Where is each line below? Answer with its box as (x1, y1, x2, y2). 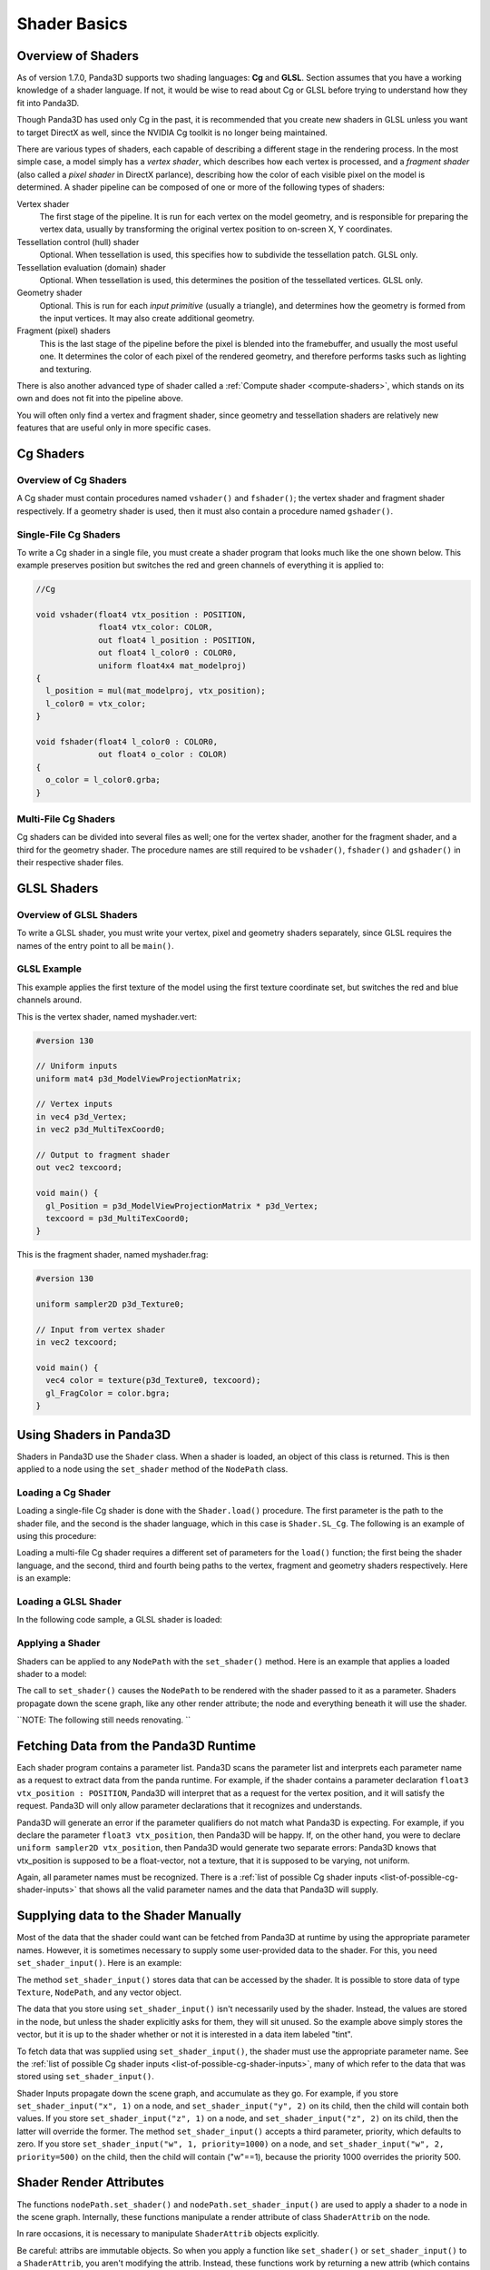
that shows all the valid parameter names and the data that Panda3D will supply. (78, 1884, 378, 1895)
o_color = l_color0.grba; (45, 775, 161, 785)
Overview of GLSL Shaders (16, 908, 138, 921)
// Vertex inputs (35, 1099, 113, 1110)
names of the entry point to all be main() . (16, 940, 174, 951)
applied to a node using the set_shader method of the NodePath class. (16, 1464, 289, 1475)
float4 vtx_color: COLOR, (98, 622, 213, 633)
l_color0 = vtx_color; (45, 698, 147, 708)
